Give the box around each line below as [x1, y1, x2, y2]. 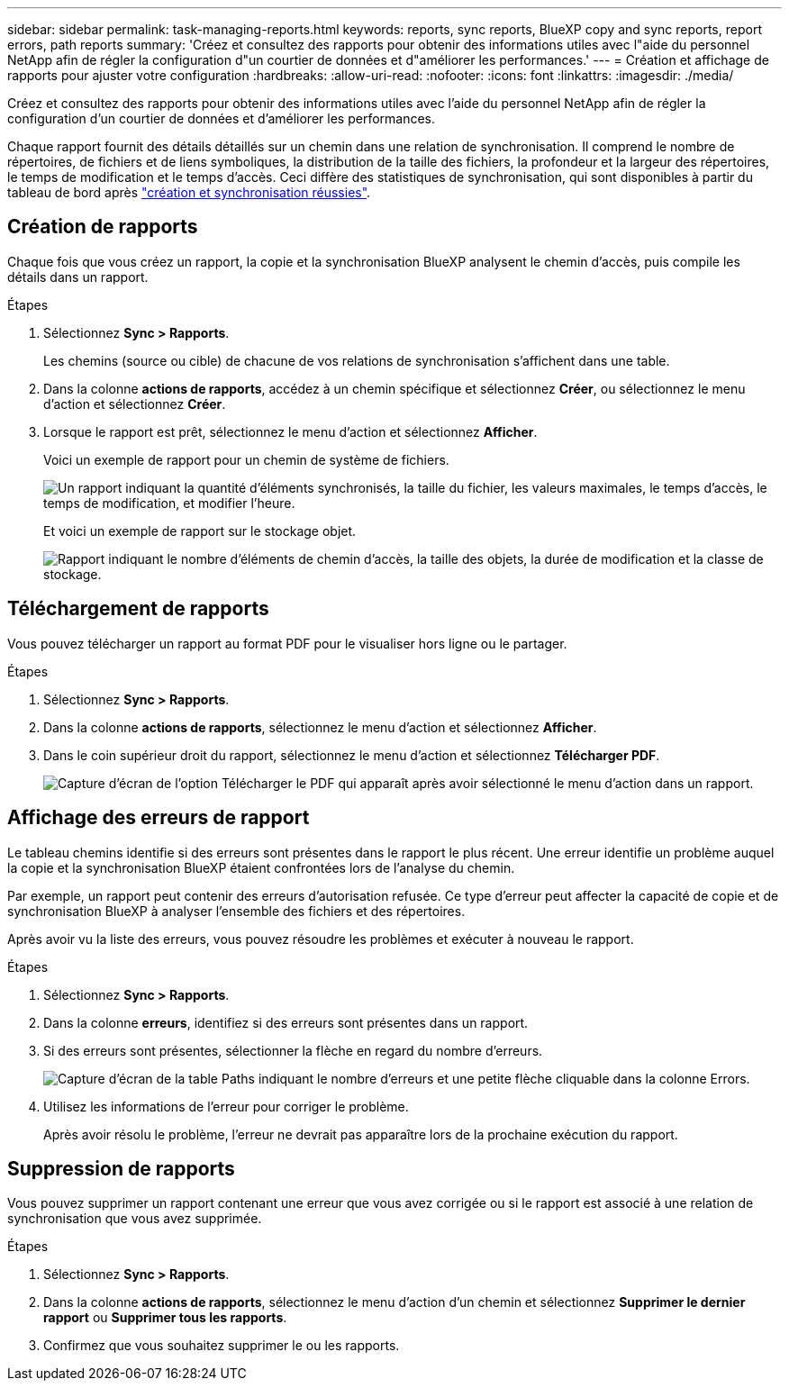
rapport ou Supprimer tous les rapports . [43, 1310, 287, 1326]
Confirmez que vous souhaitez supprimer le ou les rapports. [43, 1338, 400, 1354]
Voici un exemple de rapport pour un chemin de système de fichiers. [43, 451, 449, 467]
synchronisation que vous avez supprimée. [7, 1211, 262, 1227]
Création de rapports [7, 215, 198, 239]
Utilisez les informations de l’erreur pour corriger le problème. [43, 1098, 409, 1114]
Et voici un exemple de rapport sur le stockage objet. [43, 522, 357, 539]
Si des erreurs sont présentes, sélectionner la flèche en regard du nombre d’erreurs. [43, 1042, 543, 1058]
